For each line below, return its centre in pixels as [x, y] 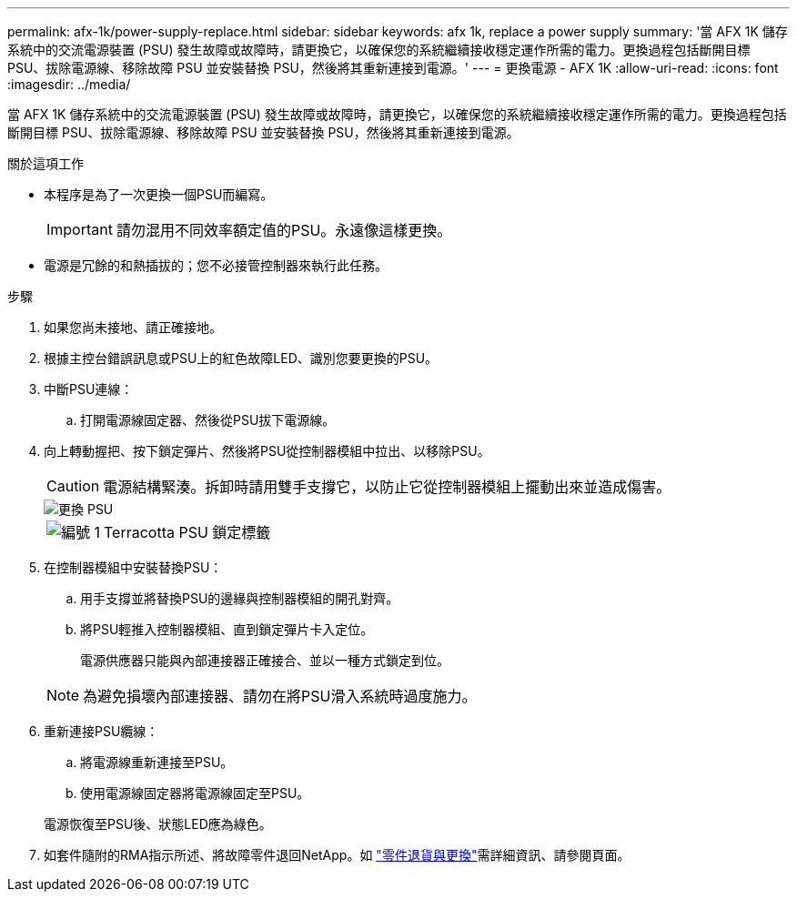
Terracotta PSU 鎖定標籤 [187, 532]
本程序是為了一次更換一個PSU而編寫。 [159, 194]
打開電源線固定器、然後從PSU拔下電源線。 [208, 420]
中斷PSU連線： [89, 389]
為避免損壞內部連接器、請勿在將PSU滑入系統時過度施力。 [280, 696]
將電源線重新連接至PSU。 [157, 762]
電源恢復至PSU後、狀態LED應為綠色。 [158, 824]
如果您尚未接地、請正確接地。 [133, 327]
